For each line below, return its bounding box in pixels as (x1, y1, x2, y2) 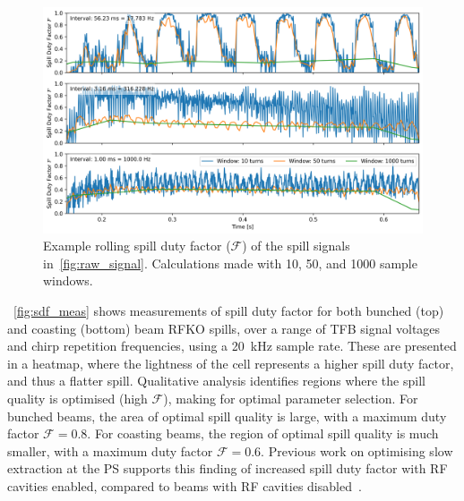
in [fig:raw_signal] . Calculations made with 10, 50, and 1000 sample (43, 253, 417, 272)
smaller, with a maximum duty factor (7, 441, 213, 460)
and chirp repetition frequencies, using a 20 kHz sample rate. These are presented (7, 336, 457, 355)
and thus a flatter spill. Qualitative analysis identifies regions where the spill (7, 371, 425, 390)
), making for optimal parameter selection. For (163, 388, 418, 407)
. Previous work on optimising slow (261, 441, 453, 460)
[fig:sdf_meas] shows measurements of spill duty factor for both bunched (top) (13, 301, 444, 319)
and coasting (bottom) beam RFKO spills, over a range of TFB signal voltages (7, 318, 441, 337)
